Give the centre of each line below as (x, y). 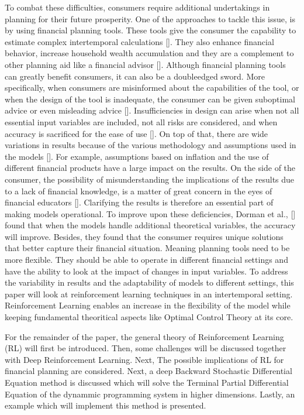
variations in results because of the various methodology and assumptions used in (151, 145)
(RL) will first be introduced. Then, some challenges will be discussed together (146, 348)
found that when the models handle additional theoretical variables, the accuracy (150, 225)
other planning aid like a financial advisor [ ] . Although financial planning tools (145, 64)
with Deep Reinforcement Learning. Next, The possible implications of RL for (144, 359)
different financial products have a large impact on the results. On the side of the (150, 168)
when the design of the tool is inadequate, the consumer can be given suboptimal (150, 99)
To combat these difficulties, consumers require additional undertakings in (137, 7)
